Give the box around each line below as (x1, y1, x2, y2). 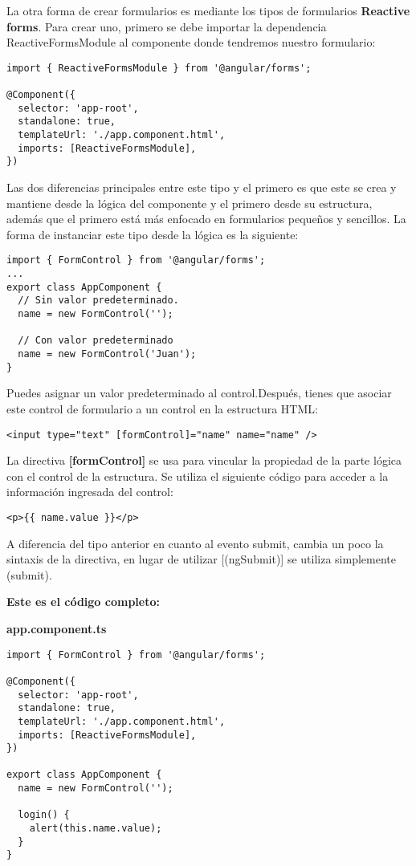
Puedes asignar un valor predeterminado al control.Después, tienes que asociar (6, 384, 392, 401)
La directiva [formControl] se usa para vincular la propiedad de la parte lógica (6, 452, 402, 469)
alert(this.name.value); (29, 823, 162, 835)
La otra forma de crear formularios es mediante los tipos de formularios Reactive (6, 2, 410, 18)
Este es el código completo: (6, 593, 160, 610)
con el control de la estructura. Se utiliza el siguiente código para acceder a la (6, 467, 389, 484)
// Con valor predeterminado (18, 335, 173, 347)
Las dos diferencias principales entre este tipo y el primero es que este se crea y (6, 179, 397, 196)
